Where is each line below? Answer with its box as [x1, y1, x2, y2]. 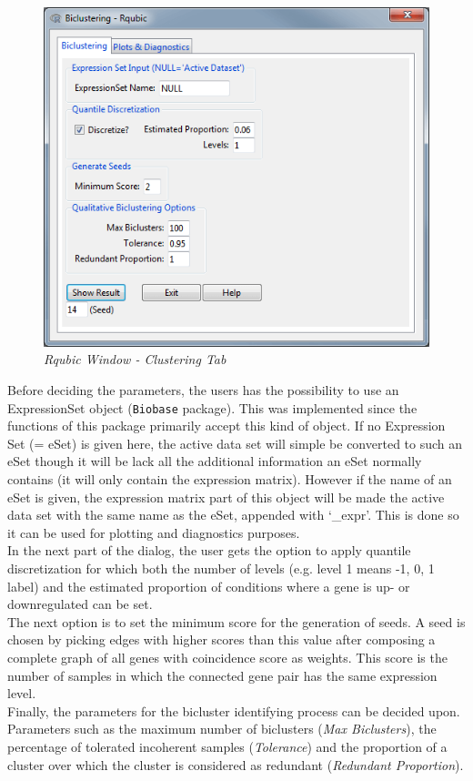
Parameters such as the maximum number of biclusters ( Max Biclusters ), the [7, 719, 437, 738]
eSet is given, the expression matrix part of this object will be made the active [7, 487, 445, 506]
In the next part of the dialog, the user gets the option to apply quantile [7, 541, 411, 560]
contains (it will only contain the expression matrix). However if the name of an [7, 470, 452, 489]
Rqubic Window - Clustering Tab [44, 350, 226, 369]
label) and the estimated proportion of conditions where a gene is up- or [7, 576, 410, 595]
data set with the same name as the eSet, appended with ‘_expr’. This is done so [7, 505, 459, 524]
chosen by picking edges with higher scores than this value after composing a [7, 630, 436, 649]
